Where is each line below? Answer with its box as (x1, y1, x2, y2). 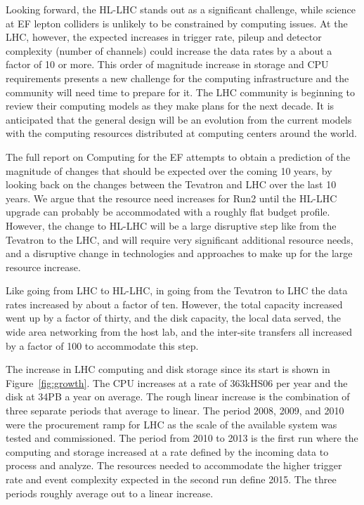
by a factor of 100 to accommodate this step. (6, 338, 199, 353)
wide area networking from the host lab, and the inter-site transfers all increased (6, 324, 352, 339)
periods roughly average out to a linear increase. (6, 485, 214, 500)
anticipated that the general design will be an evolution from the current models (6, 112, 352, 126)
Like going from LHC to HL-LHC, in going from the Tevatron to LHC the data (6, 283, 348, 298)
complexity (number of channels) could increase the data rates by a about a (6, 43, 332, 58)
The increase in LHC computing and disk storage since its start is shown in (6, 362, 330, 376)
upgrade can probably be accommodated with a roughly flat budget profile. (6, 204, 330, 219)
